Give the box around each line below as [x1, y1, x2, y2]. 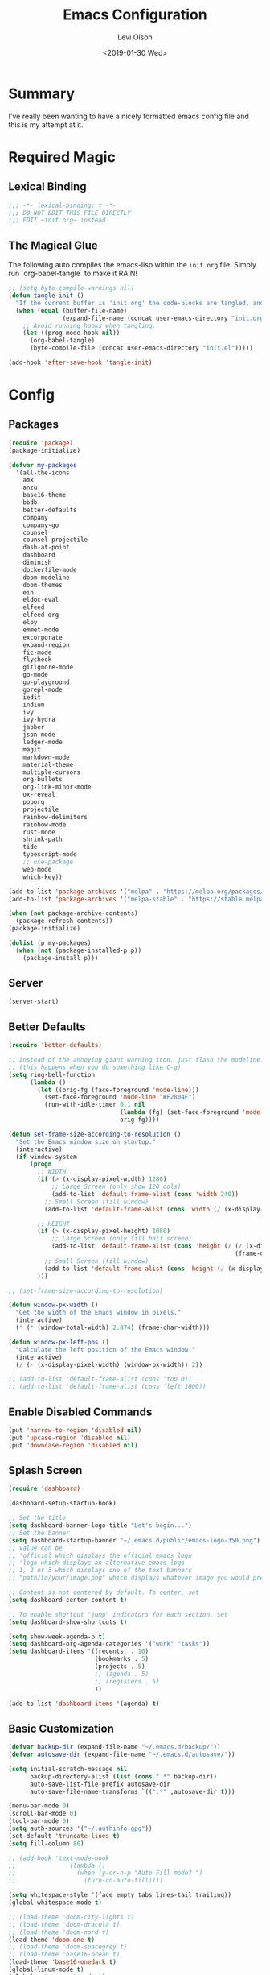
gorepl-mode [22, 685, 63, 694]
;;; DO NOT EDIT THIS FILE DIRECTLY [8, 209, 131, 217]
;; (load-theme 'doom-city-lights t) [8, 1913, 135, 1921]
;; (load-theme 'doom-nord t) [8, 1927, 110, 1936]
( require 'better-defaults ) [8, 1041, 103, 1050]
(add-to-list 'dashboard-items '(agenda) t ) [8, 1700, 160, 1708]
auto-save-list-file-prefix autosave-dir [29, 1780, 171, 1788]
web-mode [22, 865, 52, 873]
